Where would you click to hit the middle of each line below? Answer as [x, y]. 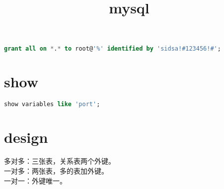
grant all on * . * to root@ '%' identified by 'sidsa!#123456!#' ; [112, 49]
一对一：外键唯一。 [35, 180]
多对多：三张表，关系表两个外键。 [60, 161]
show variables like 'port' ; [52, 104]
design [26, 137]
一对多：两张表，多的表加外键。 [56, 170]
